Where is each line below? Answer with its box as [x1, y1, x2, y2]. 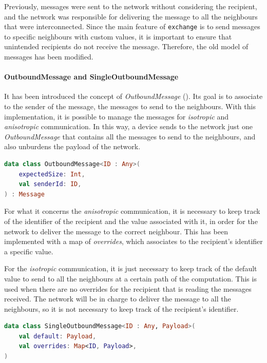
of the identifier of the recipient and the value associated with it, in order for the [4, 215, 258, 226]
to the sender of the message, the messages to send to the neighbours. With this [4, 101, 256, 112]
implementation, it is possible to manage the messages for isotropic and [4, 111, 229, 122]
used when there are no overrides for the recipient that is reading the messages [4, 283, 252, 294]
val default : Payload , [18, 332, 97, 340]
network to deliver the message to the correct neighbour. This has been [4, 226, 228, 236]
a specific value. [4, 246, 53, 256]
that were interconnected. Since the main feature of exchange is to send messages [4, 21, 260, 32]
